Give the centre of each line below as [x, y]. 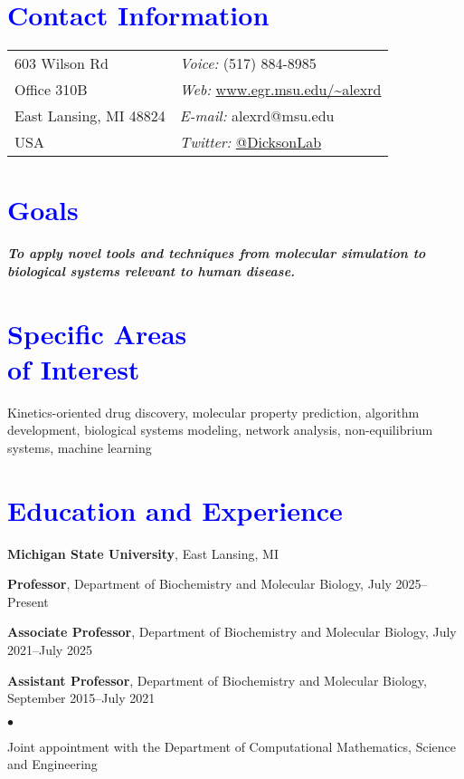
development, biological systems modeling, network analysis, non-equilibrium [220, 430]
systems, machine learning [80, 447]
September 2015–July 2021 [81, 698]
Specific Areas [97, 333]
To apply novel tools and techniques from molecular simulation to [217, 253]
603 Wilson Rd [62, 63]
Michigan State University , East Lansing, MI [143, 553]
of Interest [74, 368]
